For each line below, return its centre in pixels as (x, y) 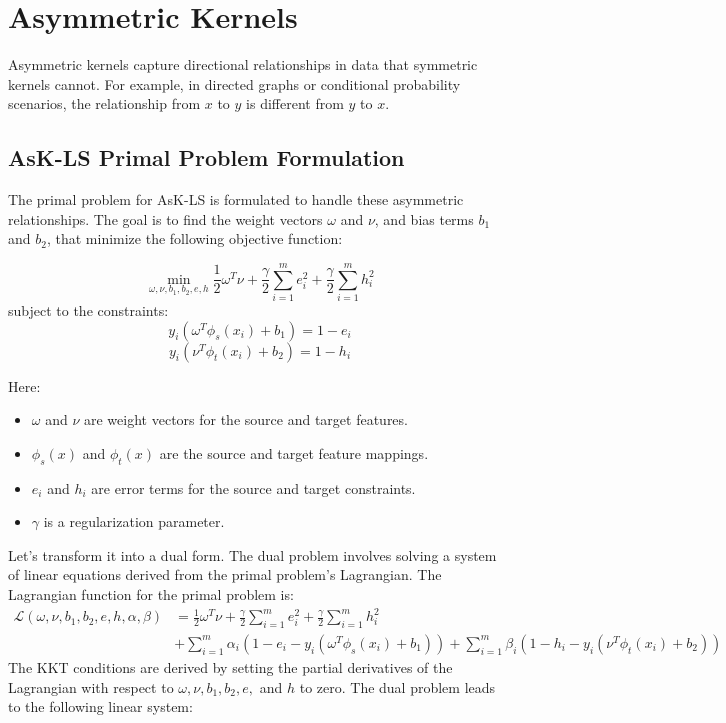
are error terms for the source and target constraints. (253, 487)
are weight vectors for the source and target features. (246, 419)
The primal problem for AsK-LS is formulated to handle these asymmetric (236, 199)
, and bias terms (424, 218)
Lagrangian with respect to (91, 686)
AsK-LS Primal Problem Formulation (206, 157)
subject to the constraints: (88, 310)
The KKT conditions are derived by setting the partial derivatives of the (230, 666)
